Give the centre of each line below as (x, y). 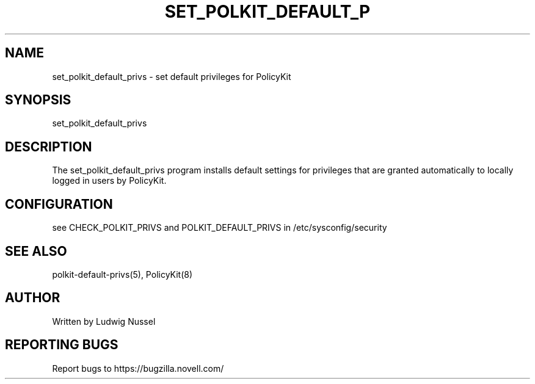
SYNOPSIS (38, 100)
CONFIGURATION (59, 204)
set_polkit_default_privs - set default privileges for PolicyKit (172, 76)
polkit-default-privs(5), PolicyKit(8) (122, 274)
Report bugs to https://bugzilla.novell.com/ (138, 368)
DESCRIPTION (49, 147)
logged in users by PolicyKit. (109, 181)
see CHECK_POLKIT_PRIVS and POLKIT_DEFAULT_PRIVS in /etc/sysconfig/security (220, 228)
